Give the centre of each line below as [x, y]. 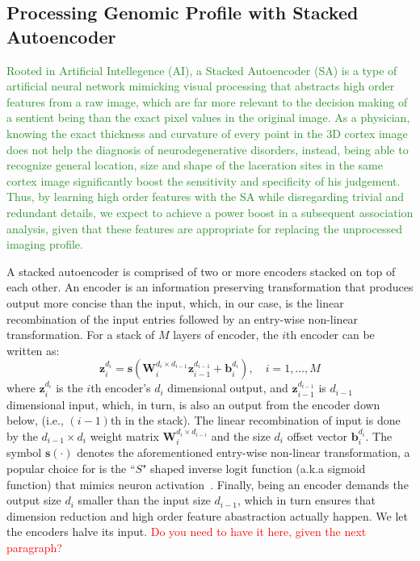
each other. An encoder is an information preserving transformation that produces [210, 287]
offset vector [317, 435]
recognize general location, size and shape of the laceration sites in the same [195, 165]
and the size [241, 435]
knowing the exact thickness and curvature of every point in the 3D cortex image [207, 133]
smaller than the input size [144, 500]
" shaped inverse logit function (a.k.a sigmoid [254, 468]
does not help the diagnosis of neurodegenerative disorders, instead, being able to [208, 149]
